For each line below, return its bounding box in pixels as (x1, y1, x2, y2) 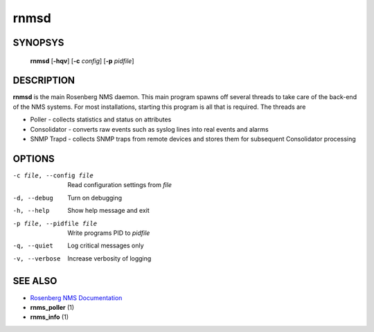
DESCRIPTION (12, 75, 75, 87)
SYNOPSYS (12, 37, 64, 49)
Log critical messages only (67, 241, 145, 250)
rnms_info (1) (30, 313, 69, 322)
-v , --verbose (12, 254, 61, 263)
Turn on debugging (67, 193, 123, 202)
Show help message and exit (67, 207, 150, 215)
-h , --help (12, 207, 50, 215)
